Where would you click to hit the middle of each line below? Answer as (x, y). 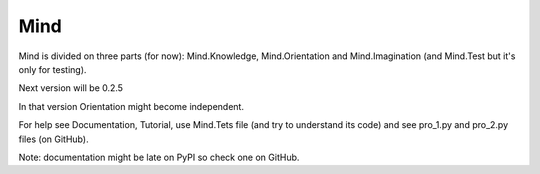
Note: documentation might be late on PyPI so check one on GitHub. (159, 157)
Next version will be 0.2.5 (71, 88)
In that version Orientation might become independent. (131, 106)
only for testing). (52, 69)
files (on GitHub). (53, 139)
